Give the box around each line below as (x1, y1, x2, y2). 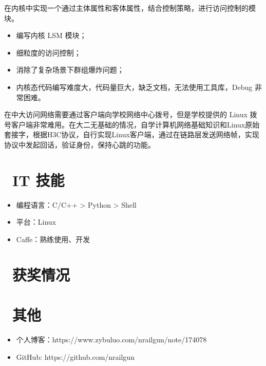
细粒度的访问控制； (16, 47, 81, 58)
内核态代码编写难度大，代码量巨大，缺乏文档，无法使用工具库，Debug (16, 81, 253, 92)
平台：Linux (16, 216, 56, 227)
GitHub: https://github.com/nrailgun (16, 351, 135, 362)
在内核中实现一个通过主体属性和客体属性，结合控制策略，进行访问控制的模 (4, 3, 256, 13)
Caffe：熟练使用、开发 (16, 233, 90, 244)
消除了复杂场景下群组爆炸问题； (16, 64, 124, 75)
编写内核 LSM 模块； (16, 30, 87, 41)
